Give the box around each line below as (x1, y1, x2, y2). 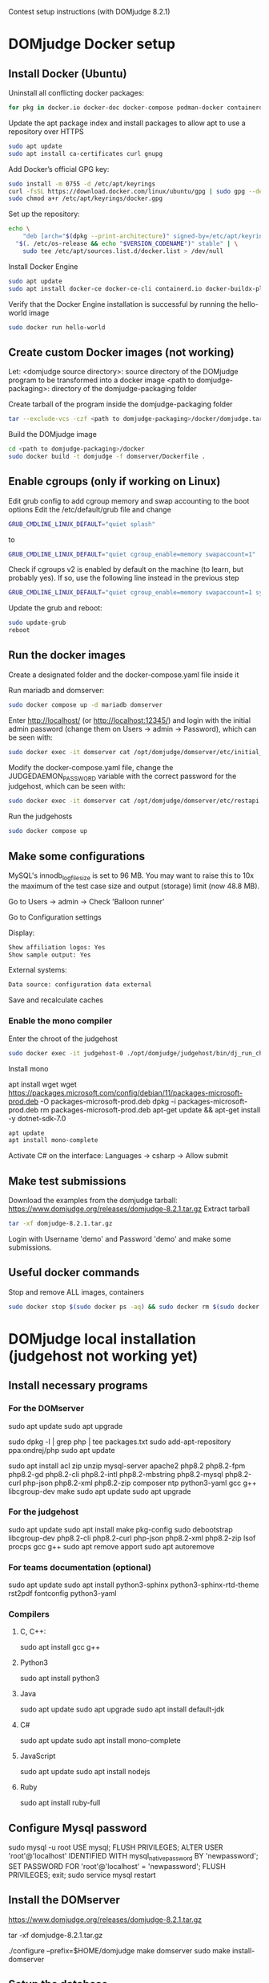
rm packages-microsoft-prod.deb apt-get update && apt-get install (39, 1104, 261, 1115)
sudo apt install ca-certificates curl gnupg (8, 149, 163, 157)
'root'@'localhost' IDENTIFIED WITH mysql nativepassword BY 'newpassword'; (8, 1851, 259, 1863)
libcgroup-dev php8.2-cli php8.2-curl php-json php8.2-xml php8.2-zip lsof (8, 1533, 256, 1543)
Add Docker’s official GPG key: (8, 164, 110, 173)
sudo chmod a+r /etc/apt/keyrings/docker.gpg (8, 194, 163, 203)
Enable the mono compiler (8, 1015, 113, 1026)
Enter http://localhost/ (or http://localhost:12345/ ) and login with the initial (8, 715, 251, 725)
